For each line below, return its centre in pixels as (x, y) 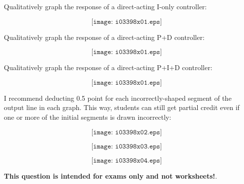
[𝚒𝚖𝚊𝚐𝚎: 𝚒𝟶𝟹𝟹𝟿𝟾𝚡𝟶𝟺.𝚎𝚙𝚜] (127, 160)
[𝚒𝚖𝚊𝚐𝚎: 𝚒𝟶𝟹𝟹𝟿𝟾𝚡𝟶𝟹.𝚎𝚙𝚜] (127, 146)
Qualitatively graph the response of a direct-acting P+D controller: (104, 37)
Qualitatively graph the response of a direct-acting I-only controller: (105, 6)
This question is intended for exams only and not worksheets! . (111, 175)
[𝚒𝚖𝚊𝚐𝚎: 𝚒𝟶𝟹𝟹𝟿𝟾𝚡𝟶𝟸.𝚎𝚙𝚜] (127, 132)
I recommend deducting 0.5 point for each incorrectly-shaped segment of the (118, 98)
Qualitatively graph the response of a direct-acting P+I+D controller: (108, 67)
